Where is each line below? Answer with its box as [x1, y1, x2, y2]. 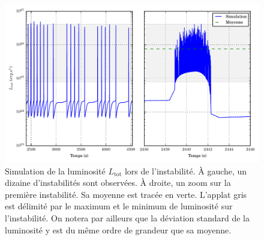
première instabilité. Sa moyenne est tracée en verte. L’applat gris [5, 188, 247, 200]
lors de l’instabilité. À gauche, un [124, 164, 247, 177]
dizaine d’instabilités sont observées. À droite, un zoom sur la [5, 176, 231, 189]
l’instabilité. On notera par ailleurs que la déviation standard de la [5, 212, 250, 224]
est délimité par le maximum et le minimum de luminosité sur [5, 200, 233, 212]
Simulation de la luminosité [5, 164, 106, 177]
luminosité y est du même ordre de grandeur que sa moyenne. [5, 223, 232, 236]
